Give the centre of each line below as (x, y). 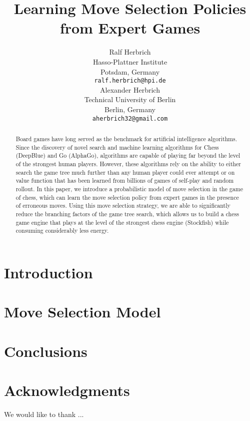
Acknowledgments (67, 390)
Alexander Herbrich (130, 89)
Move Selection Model (82, 312)
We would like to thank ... (44, 414)
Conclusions (46, 351)
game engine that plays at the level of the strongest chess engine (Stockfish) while (122, 222)
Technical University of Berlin (130, 99)
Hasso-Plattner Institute (130, 61)
